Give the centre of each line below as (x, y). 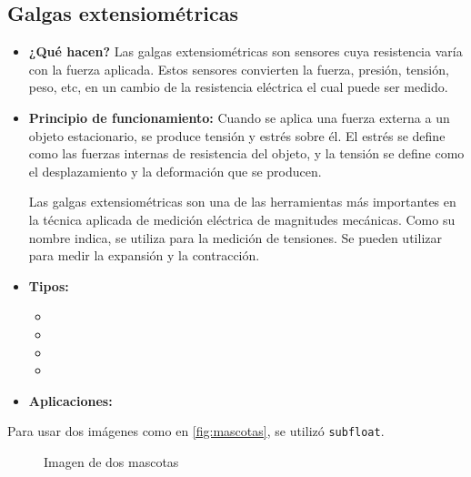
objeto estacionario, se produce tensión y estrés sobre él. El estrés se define (237, 135)
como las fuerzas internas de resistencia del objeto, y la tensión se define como (246, 153)
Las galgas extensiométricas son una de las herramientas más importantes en (242, 202)
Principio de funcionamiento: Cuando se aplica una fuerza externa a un (239, 117)
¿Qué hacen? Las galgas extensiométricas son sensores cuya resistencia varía (246, 51)
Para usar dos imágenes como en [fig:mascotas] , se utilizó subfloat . (196, 431)
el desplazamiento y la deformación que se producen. (175, 171)
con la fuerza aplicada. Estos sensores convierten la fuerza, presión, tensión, (239, 69)
